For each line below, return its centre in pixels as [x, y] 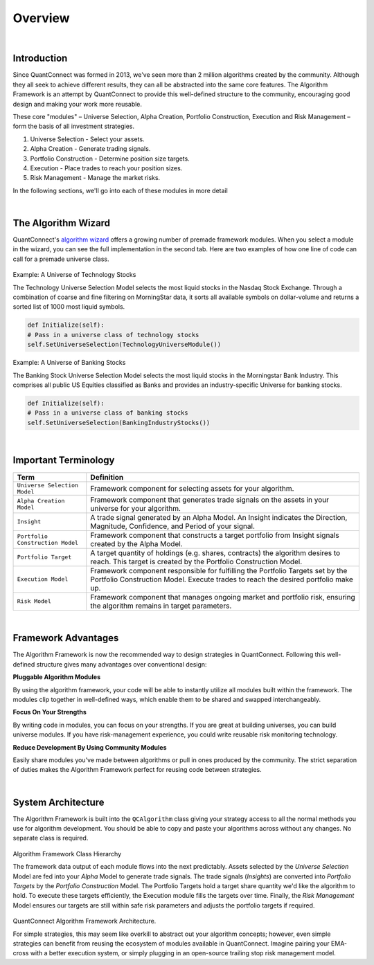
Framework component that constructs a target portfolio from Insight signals [215, 535]
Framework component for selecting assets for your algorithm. [192, 488]
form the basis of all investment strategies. [74, 126]
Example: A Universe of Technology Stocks [74, 275]
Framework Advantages [66, 638]
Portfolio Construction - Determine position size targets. [110, 159]
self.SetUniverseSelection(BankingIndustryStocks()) [119, 423]
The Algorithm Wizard [62, 223]
